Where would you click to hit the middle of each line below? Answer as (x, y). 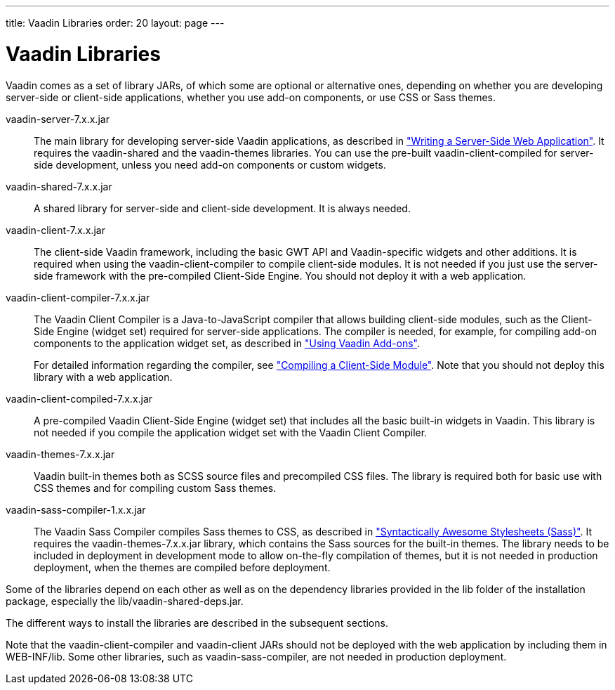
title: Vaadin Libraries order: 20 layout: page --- (115, 23)
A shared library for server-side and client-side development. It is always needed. (222, 208)
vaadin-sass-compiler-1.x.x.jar (76, 509)
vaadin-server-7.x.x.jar (58, 119)
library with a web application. (103, 377)
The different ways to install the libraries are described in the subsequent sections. (197, 623)
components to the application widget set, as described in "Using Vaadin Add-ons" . (227, 343)
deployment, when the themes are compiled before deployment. (182, 567)
